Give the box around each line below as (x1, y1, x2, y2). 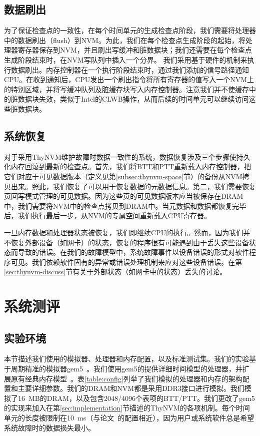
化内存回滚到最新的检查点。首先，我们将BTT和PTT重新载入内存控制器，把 (4, 161, 251, 172)
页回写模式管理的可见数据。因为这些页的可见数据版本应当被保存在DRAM (4, 191, 243, 201)
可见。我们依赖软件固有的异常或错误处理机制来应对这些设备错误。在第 (10, 256, 242, 267)
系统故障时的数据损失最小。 (4, 422, 95, 432)
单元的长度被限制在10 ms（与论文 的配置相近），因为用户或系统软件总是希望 (4, 412, 254, 423)
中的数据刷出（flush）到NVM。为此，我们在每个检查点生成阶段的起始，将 (4, 35, 245, 45)
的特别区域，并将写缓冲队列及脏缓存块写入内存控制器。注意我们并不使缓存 (4, 84, 249, 94)
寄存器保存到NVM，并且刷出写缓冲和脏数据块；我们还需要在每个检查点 (17, 45, 252, 55)
